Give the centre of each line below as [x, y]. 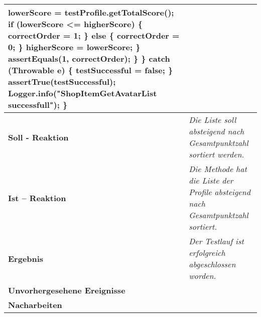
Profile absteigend [220, 192]
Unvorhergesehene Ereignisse [67, 290]
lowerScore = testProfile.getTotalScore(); [91, 12]
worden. [203, 276]
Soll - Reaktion [38, 137]
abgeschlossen [212, 264]
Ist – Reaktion [37, 198]
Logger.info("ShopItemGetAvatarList [83, 93]
